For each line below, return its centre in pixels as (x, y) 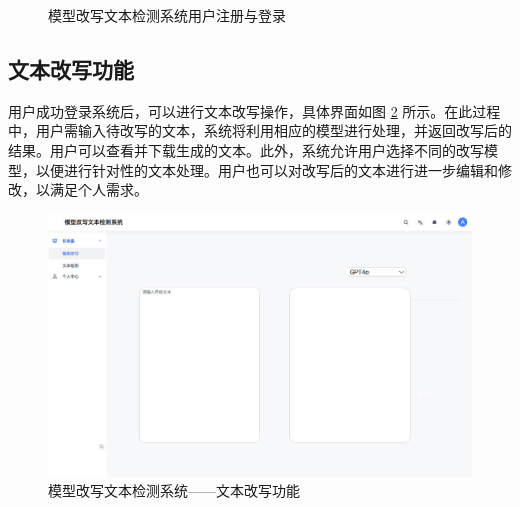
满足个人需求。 (98, 189)
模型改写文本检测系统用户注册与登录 (167, 15)
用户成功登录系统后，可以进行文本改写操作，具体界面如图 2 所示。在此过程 (254, 110)
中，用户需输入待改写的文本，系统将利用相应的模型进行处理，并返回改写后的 (260, 130)
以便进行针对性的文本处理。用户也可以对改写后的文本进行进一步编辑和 (266, 169)
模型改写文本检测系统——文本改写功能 (174, 490)
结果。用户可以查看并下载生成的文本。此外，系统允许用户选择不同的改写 (246, 149)
